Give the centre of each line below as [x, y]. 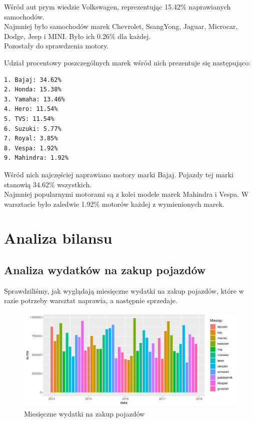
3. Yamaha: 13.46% [34, 99]
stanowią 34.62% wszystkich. [48, 184]
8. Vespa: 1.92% [31, 148]
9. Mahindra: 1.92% [36, 158]
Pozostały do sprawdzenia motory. [56, 46]
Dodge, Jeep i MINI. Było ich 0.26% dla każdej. [77, 36]
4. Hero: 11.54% [31, 109]
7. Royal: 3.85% [31, 139]
